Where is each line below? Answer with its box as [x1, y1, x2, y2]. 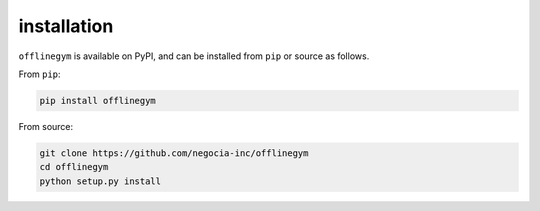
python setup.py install [39, 175, 162, 187]
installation [18, 15, 114, 37]
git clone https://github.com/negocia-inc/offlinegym [39, 147, 309, 159]
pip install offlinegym [39, 95, 157, 106]
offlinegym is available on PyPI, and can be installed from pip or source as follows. [18, 50, 370, 62]
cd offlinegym [39, 161, 109, 173]
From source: [18, 120, 74, 132]
